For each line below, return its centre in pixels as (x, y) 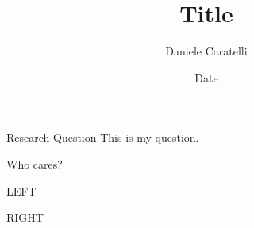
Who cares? (35, 163)
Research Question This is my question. (103, 137)
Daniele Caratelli (206, 51)
